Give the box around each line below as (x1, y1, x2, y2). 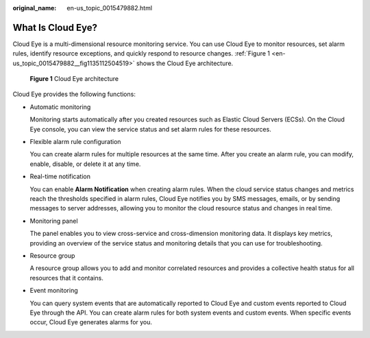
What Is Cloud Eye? (12, 21, 98, 34)
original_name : (12, 4, 57, 12)
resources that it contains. (29, 274, 104, 282)
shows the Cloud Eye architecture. (136, 59, 234, 67)
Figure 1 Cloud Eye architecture (29, 75, 119, 83)
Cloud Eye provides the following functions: (12, 90, 136, 99)
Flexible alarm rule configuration (29, 138, 121, 146)
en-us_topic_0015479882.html (66, 4, 153, 12)
